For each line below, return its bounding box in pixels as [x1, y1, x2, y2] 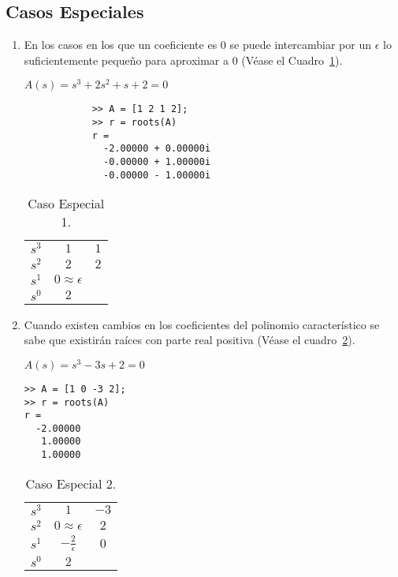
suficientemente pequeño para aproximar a [24, 51, 229, 68]
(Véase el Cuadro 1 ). [241, 51, 343, 68]
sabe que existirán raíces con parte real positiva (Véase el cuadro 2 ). [24, 332, 355, 348]
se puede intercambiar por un [229, 36, 371, 53]
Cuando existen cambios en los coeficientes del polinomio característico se [24, 316, 380, 332]
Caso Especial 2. [25, 474, 117, 493]
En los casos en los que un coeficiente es [24, 36, 218, 53]
